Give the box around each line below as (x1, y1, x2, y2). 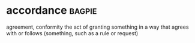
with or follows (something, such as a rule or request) (6, 29, 139, 36)
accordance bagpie (6, 4, 97, 17)
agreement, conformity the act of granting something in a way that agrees (6, 23, 189, 30)
